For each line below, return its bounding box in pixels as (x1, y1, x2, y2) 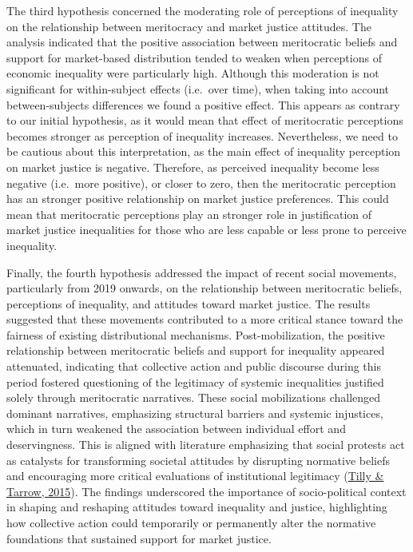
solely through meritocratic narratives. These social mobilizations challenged (6, 389, 381, 406)
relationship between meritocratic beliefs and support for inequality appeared (6, 342, 385, 359)
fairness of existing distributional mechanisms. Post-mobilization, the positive (6, 326, 385, 343)
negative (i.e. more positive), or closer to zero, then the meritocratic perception (6, 174, 396, 191)
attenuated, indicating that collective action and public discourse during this (6, 358, 381, 375)
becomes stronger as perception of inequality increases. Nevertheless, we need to (6, 127, 398, 144)
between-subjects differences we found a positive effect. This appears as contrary (6, 96, 400, 113)
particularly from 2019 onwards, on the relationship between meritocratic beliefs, (6, 280, 403, 296)
